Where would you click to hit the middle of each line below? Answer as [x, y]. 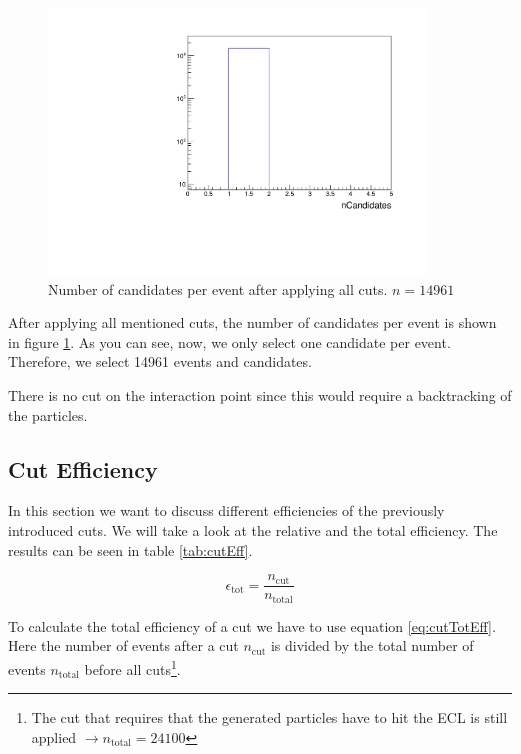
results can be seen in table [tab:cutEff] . [130, 549]
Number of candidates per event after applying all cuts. [218, 288]
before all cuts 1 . [132, 667]
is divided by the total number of [372, 645]
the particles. [48, 414]
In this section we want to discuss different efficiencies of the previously [226, 510]
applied [54, 736]
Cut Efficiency [83, 468]
